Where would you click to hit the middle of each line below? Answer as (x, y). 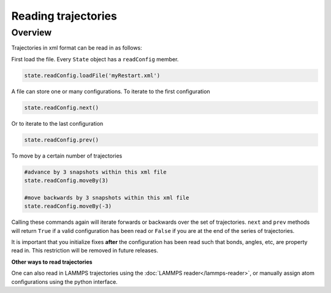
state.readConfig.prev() (62, 140)
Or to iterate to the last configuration (57, 123)
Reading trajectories (64, 16)
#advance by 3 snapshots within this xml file (95, 172)
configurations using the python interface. (64, 281)
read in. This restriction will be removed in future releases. (85, 251)
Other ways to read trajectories (52, 262)
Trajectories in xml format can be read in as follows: (77, 48)
